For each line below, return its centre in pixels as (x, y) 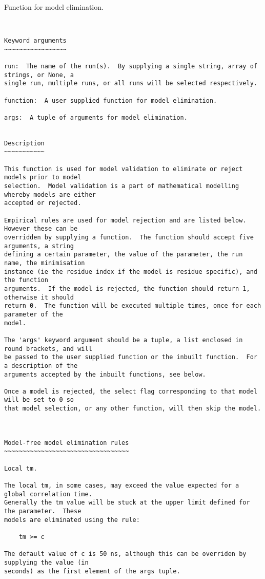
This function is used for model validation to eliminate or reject (124, 169)
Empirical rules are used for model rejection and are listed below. (125, 220)
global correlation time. (48, 494)
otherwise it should (39, 297)
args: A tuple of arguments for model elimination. (96, 117)
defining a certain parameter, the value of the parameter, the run (124, 255)
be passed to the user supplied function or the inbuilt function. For (131, 357)
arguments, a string (39, 246)
